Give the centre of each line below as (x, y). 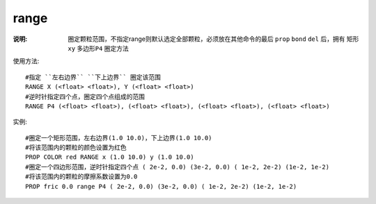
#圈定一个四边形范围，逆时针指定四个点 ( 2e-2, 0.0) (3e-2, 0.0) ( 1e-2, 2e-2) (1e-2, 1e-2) (178, 167)
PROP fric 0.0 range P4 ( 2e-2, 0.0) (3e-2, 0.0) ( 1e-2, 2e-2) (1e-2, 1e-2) (161, 186)
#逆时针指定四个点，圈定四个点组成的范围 (85, 96)
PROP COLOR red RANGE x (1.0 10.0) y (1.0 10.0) (110, 157)
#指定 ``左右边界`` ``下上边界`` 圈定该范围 (93, 77)
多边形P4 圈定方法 (103, 48)
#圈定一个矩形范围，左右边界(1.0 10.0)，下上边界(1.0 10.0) (119, 138)
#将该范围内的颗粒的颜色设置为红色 (76, 148)
